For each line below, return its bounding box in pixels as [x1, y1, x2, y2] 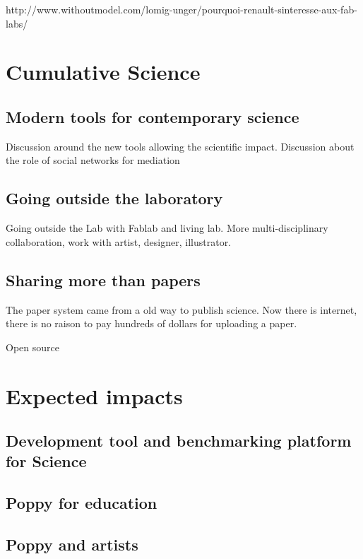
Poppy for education [6, 492, 157, 514]
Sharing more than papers [6, 269, 201, 290]
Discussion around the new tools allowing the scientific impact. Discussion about [6, 139, 355, 153]
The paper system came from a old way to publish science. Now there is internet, [6, 302, 357, 317]
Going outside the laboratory [6, 187, 223, 209]
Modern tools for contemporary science [6, 105, 299, 127]
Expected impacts [6, 381, 183, 410]
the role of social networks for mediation [6, 153, 180, 167]
